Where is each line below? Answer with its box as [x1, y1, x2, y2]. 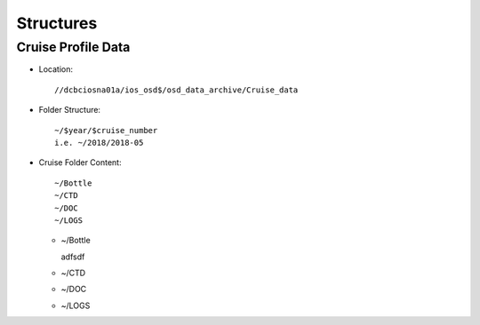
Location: [38, 64, 73, 75]
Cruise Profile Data [16, 39, 131, 55]
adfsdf [60, 251, 85, 262]
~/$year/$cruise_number [54, 125, 158, 135]
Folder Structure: [38, 105, 101, 115]
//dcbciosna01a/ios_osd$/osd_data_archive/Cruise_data [54, 84, 299, 95]
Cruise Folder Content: [38, 157, 122, 168]
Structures [16, 13, 98, 33]
